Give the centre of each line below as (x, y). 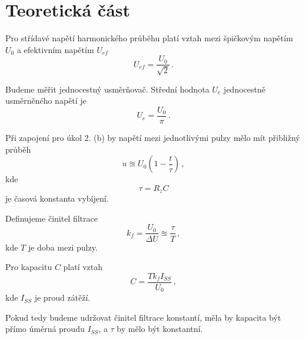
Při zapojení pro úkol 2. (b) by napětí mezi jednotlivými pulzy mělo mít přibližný (153, 138)
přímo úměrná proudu (45, 329)
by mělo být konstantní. (160, 329)
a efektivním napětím (55, 49)
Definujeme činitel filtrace (52, 218)
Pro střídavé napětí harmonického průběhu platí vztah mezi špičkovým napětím (149, 38)
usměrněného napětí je (46, 101)
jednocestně (244, 89)
